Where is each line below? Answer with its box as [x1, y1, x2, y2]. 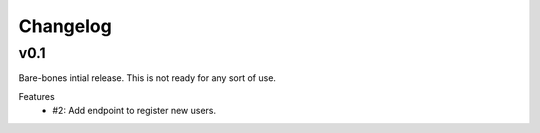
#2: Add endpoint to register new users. [52, 105, 217, 117]
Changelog [18, 15, 112, 37]
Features [18, 90, 55, 102]
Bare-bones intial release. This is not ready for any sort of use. [18, 72, 277, 84]
